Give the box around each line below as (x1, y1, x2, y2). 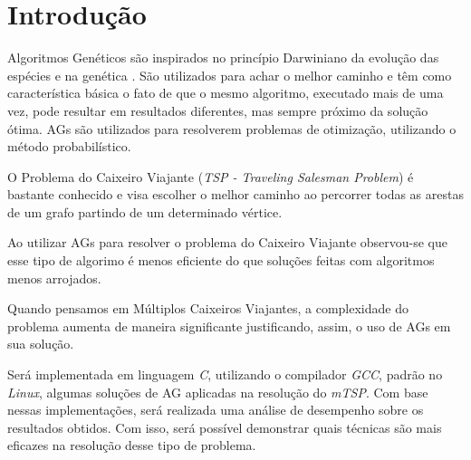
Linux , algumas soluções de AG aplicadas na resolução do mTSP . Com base (7, 382, 428, 401)
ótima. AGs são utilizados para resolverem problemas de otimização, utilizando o (7, 119, 457, 138)
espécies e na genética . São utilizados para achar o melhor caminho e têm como (7, 65, 452, 84)
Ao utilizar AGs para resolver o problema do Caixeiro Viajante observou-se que (7, 233, 447, 252)
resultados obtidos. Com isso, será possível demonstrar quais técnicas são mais (7, 417, 442, 436)
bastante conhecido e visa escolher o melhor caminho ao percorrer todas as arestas (7, 185, 464, 204)
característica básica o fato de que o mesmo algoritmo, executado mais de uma (7, 83, 444, 102)
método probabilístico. (7, 137, 131, 156)
